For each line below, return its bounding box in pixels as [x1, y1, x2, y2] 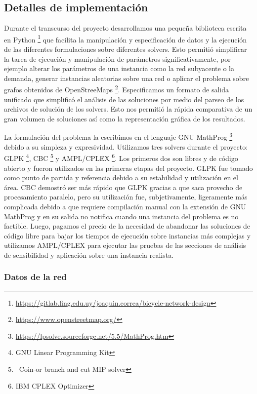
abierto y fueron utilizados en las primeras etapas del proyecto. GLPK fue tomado [4, 162, 253, 173]
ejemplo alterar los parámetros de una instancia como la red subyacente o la [4, 63, 234, 74]
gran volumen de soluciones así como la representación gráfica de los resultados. [4, 113, 245, 123]
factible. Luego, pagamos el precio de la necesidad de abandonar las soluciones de [4, 221, 251, 231]
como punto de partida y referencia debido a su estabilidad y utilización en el [4, 172, 238, 183]
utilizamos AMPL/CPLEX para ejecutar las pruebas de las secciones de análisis [4, 240, 246, 250]
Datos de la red [4, 271, 67, 283]
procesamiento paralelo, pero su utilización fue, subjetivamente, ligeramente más [4, 192, 248, 202]
